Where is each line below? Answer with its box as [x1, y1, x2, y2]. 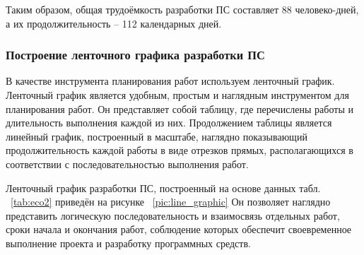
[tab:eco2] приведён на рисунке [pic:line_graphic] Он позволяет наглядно [11, 194, 331, 209]
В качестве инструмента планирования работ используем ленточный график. [6, 73, 335, 88]
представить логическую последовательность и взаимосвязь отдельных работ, [6, 208, 340, 223]
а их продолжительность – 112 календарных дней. [6, 16, 222, 30]
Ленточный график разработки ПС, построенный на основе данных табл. [6, 180, 321, 195]
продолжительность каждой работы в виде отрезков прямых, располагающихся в [6, 143, 353, 158]
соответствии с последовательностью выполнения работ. [6, 156, 249, 171]
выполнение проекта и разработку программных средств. [6, 235, 251, 250]
